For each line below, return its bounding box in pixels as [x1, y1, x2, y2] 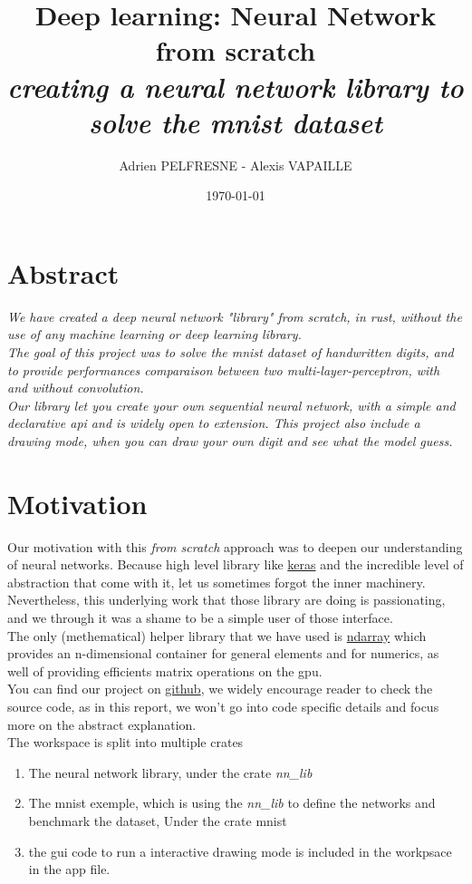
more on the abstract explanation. [7, 714, 197, 733]
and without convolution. [7, 378, 144, 397]
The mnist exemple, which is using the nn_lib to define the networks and [28, 793, 436, 812]
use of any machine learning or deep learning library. [7, 325, 302, 344]
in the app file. [28, 860, 111, 879]
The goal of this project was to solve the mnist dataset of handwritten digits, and [7, 343, 454, 361]
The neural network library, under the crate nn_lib [28, 763, 313, 782]
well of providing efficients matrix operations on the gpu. [7, 661, 323, 680]
